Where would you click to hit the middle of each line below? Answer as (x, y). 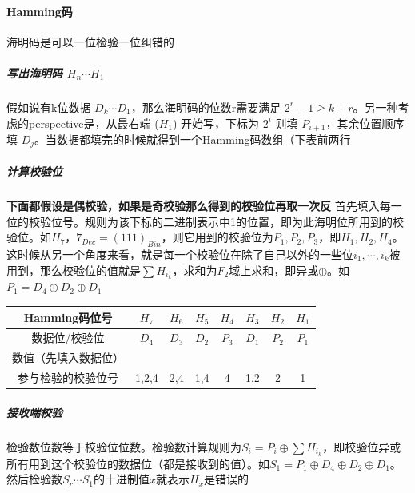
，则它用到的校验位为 (217, 237)
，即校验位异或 (362, 446)
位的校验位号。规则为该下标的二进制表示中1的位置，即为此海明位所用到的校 (205, 221)
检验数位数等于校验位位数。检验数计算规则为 (124, 446)
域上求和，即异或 (274, 270)
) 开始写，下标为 (216, 123)
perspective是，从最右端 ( (94, 123)
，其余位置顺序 (365, 123)
